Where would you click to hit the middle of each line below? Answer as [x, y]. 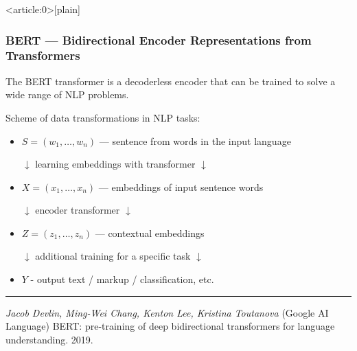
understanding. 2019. [49, 339]
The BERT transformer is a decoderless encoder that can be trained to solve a [171, 81]
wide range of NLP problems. [67, 94]
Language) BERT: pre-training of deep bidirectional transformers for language [170, 326]
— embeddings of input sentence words [181, 186]
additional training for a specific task [113, 256]
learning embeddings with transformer [115, 164]
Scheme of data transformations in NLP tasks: [103, 117]
